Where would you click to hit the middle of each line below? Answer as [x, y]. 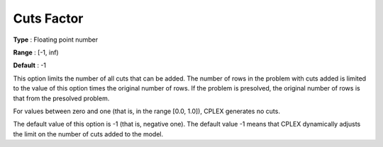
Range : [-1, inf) [36, 52]
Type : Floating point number [56, 40]
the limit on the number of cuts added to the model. [88, 134]
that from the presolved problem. [61, 98]
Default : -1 [29, 65]
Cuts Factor [48, 18]
